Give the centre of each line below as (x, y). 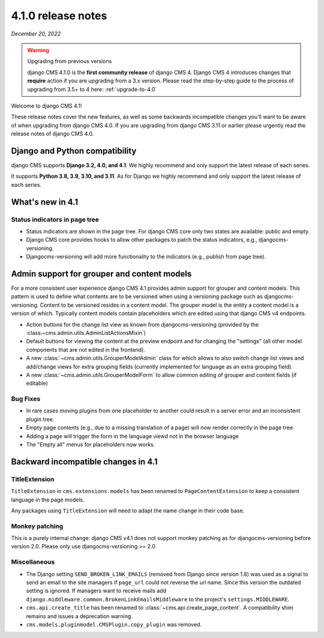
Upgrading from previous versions (70, 61)
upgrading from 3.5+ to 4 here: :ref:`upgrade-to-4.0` (92, 89)
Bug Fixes (26, 399)
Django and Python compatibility (74, 151)
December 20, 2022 (36, 34)
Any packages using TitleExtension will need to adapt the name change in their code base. (128, 511)
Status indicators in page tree (55, 219)
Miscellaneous (33, 562)
